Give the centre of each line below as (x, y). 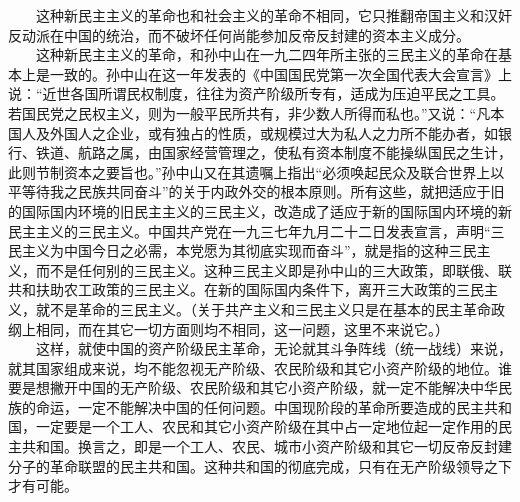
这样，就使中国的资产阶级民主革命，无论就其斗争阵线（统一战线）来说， (273, 348)
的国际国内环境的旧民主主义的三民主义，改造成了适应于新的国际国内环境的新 (260, 210)
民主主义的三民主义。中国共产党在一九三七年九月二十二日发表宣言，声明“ (249, 230)
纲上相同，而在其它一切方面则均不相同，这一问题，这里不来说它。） (228, 328)
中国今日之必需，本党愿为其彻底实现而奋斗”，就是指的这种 (256, 250)
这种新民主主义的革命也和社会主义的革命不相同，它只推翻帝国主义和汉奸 (273, 15)
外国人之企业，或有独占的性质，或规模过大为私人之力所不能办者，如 (273, 132)
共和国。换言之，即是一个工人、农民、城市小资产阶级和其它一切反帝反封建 (266, 446)
